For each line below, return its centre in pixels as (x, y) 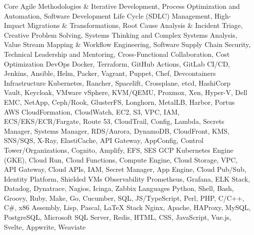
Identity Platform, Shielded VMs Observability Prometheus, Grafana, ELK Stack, (127, 178)
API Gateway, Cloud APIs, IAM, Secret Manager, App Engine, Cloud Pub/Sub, (125, 169)
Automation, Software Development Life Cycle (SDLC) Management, (108, 15)
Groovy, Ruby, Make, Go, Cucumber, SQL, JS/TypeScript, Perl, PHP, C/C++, (124, 198)
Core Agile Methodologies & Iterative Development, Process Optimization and (122, 6)
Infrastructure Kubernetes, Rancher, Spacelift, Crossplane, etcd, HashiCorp (117, 82)
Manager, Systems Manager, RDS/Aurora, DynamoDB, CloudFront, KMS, (117, 130)
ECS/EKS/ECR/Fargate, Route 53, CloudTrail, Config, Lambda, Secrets (114, 121)
